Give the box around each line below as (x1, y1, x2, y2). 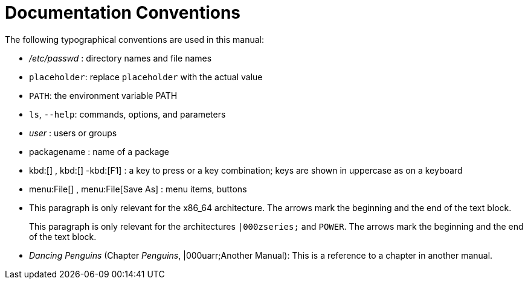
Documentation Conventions (5, 2, 241, 23)
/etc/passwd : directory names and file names (29, 52, 212, 63)
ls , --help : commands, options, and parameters (29, 109, 226, 119)
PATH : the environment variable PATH (29, 90, 178, 101)
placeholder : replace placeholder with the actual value (29, 71, 263, 82)
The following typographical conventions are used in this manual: (5, 34, 265, 45)
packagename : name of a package (29, 146, 169, 157)
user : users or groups (29, 127, 117, 138)
